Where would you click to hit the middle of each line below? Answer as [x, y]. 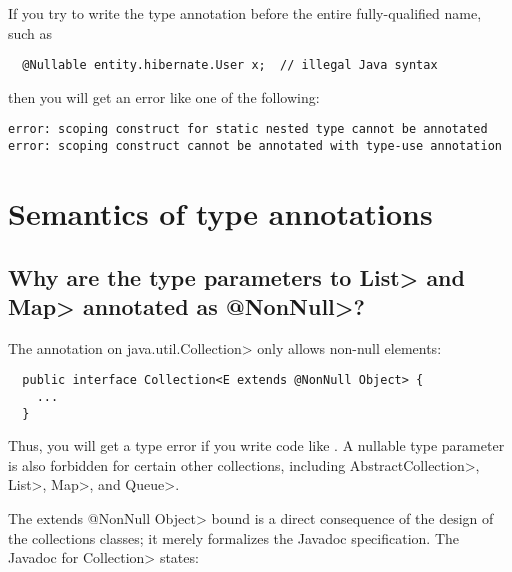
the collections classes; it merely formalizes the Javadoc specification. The [233, 537]
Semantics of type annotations [220, 212]
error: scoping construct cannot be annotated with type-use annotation [255, 146]
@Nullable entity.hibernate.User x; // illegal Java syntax [230, 65]
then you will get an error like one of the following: [164, 96]
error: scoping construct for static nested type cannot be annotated [248, 129]
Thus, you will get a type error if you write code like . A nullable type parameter [256, 445]
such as [30, 32]
